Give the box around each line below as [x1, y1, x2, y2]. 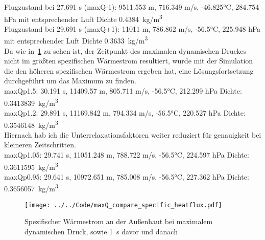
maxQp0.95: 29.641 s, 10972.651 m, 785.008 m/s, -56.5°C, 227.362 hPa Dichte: [4, 171, 249, 182]
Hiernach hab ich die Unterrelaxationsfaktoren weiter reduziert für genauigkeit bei [4, 129, 261, 140]
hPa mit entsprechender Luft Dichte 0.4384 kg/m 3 [4, 12, 162, 24]
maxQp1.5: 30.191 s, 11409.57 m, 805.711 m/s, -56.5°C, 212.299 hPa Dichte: [4, 85, 242, 96]
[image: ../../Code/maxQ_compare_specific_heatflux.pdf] [25, 201, 222, 209]
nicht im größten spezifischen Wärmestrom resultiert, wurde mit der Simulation [4, 55, 253, 66]
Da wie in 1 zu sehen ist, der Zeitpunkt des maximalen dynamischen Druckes [4, 45, 247, 56]
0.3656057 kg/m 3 [4, 182, 58, 194]
